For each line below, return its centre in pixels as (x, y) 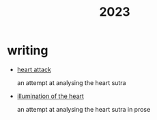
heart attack (34, 69)
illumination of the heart (50, 96)
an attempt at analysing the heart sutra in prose (84, 109)
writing (28, 50)
